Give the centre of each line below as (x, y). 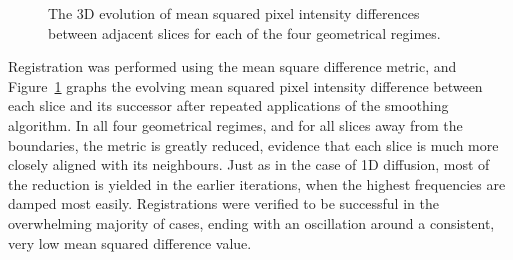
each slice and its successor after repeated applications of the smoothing (228, 105)
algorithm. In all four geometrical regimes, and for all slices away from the (235, 124)
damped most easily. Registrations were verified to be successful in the (223, 203)
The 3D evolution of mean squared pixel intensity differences (234, 13)
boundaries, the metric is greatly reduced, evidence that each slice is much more (253, 144)
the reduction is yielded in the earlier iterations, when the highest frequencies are (257, 183)
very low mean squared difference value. (130, 242)
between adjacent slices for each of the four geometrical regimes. (244, 32)
